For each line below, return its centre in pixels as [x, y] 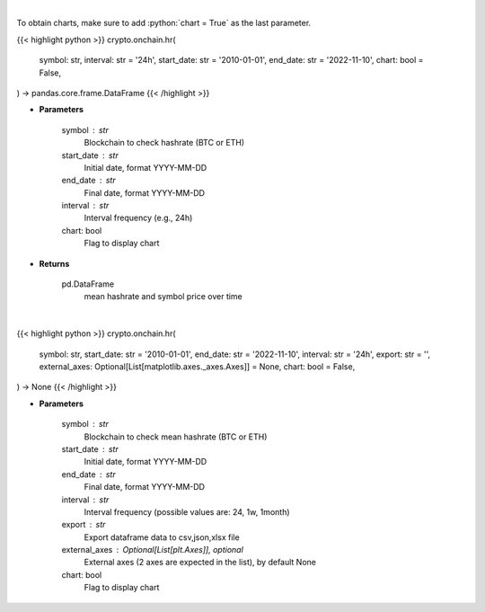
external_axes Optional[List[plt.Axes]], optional [153, 550]
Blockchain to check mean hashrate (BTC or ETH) [176, 437]
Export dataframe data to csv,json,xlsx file [162, 537]
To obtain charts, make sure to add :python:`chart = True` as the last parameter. [164, 23]
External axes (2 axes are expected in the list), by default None [200, 563]
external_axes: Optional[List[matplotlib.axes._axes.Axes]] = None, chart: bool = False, [197, 366]
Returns [54, 263]
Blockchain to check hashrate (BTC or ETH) [164, 143]
